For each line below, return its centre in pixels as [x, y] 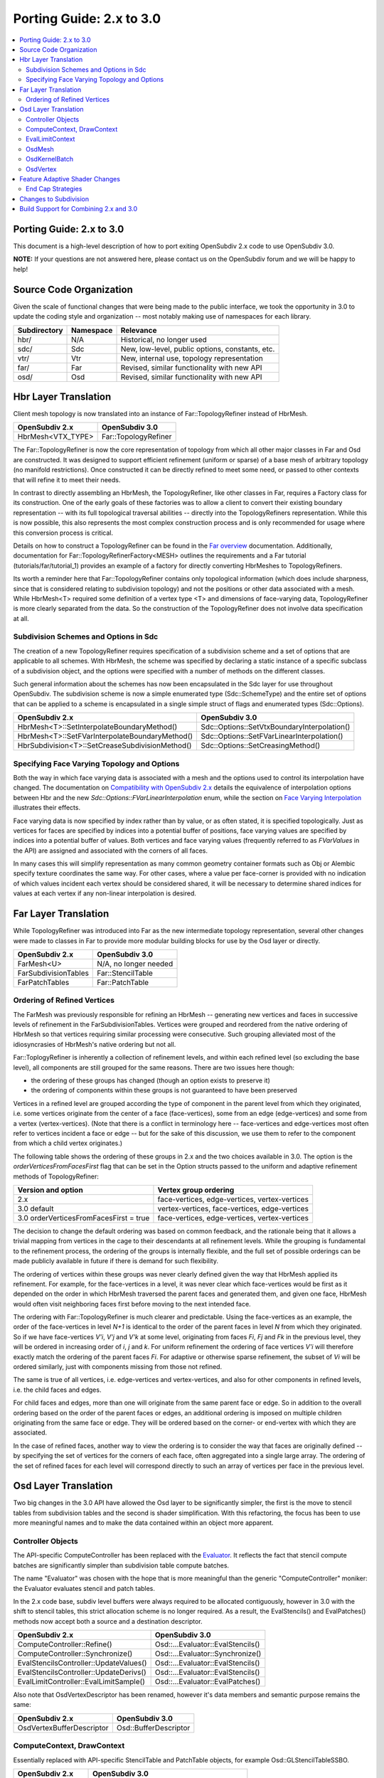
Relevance [139, 330]
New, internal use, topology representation [192, 358]
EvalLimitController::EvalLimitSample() [81, 1682]
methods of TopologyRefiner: [56, 1176]
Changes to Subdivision [54, 198]
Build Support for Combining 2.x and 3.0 [79, 209]
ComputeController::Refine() [65, 1644]
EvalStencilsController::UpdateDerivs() [82, 1673]
